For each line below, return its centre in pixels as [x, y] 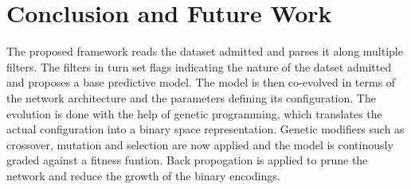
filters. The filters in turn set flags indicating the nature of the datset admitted [199, 66]
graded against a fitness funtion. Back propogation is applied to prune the [187, 160]
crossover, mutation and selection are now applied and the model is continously [200, 144]
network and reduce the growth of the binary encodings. [143, 175]
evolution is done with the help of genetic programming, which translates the [194, 113]
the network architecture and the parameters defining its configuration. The [191, 97]
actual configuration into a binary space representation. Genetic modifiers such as [205, 129]
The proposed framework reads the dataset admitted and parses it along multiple [205, 51]
